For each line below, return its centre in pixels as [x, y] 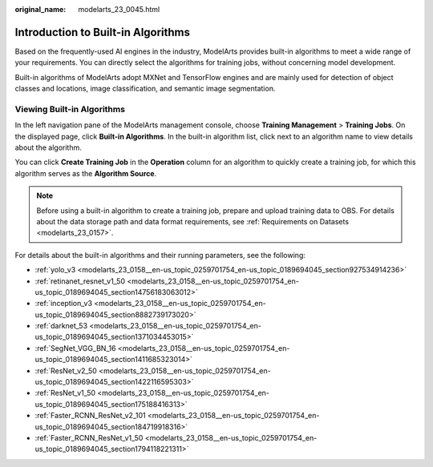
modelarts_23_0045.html [119, 9]
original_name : [40, 9]
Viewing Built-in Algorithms [70, 109]
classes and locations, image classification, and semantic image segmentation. [145, 89]
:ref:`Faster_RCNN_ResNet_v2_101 [90, 416]
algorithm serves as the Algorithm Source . [86, 173]
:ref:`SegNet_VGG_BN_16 [75, 348]
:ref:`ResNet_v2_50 [66, 370]
